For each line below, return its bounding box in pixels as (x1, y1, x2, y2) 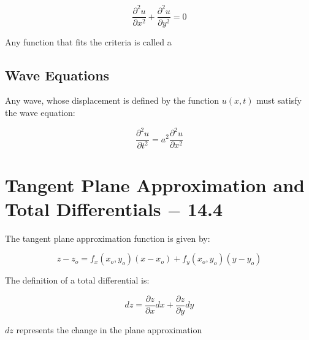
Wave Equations (5, 65, 110, 84)
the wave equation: (5, 106, 75, 118)
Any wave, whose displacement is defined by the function (5, 94, 219, 107)
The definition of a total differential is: (5, 274, 150, 287)
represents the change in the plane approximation (16, 323, 202, 336)
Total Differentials (5, 196, 161, 221)
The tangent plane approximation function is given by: (5, 231, 210, 244)
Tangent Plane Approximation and (5, 172, 305, 197)
